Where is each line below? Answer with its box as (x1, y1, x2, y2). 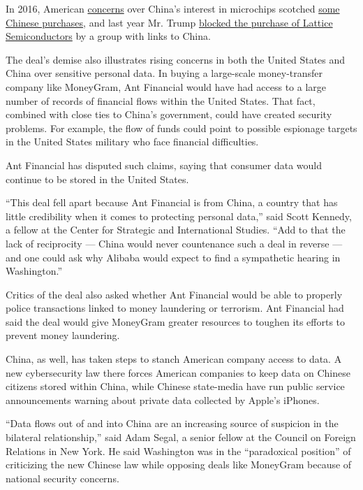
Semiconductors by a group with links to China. (6, 29, 211, 43)
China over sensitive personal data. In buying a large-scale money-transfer (6, 66, 323, 80)
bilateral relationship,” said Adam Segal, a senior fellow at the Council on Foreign (6, 430, 356, 445)
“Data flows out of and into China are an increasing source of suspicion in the (6, 416, 339, 431)
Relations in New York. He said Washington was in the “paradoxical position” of (6, 443, 351, 458)
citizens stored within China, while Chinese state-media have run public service (6, 379, 345, 394)
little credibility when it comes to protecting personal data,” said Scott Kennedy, (6, 208, 352, 223)
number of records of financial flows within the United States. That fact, (6, 93, 316, 108)
